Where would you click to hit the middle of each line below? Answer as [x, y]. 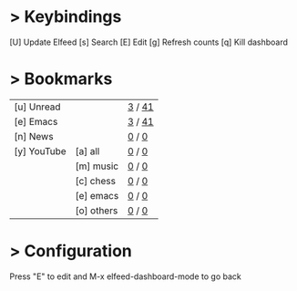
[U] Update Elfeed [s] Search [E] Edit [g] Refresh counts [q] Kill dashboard [149, 42]
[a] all [87, 151]
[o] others [97, 210]
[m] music [97, 166]
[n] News [34, 136]
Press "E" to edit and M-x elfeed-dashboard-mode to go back [125, 276]
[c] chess [96, 181]
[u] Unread [37, 107]
